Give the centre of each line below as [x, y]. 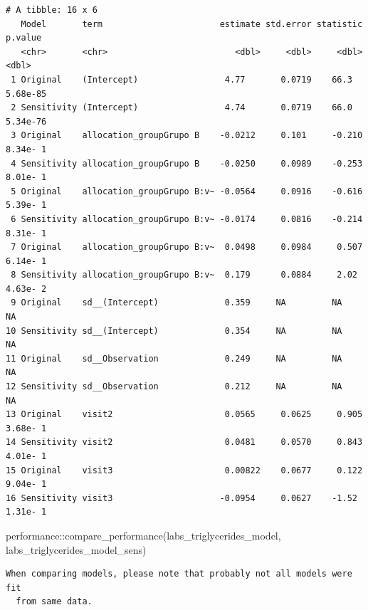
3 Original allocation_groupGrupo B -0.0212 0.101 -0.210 [187, 136]
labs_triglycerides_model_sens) [76, 549]
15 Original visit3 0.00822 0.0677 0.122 [184, 470]
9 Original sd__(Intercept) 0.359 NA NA [177, 303]
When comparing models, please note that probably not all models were [179, 574]
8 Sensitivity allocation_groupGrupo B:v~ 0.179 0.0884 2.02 [184, 275]
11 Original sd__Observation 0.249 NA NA [174, 358]
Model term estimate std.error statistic [192, 24]
